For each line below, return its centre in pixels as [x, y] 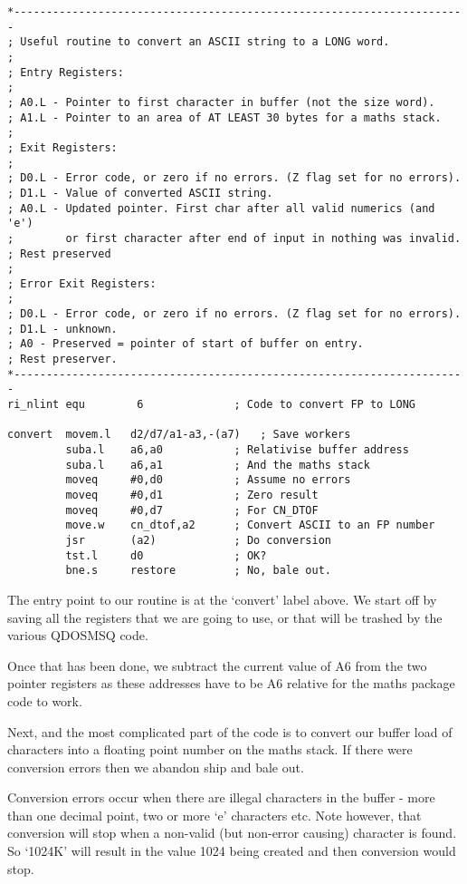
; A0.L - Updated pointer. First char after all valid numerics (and [221, 208]
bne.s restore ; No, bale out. [198, 571]
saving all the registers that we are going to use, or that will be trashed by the [225, 617]
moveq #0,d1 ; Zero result [192, 495]
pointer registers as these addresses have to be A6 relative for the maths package [231, 683]
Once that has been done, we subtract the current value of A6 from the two [217, 665]
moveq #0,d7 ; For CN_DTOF [192, 510]
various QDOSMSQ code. [78, 635]
